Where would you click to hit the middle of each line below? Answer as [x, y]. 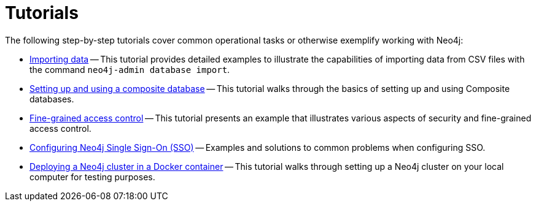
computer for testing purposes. [92, 177]
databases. [52, 99]
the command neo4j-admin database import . [130, 69]
